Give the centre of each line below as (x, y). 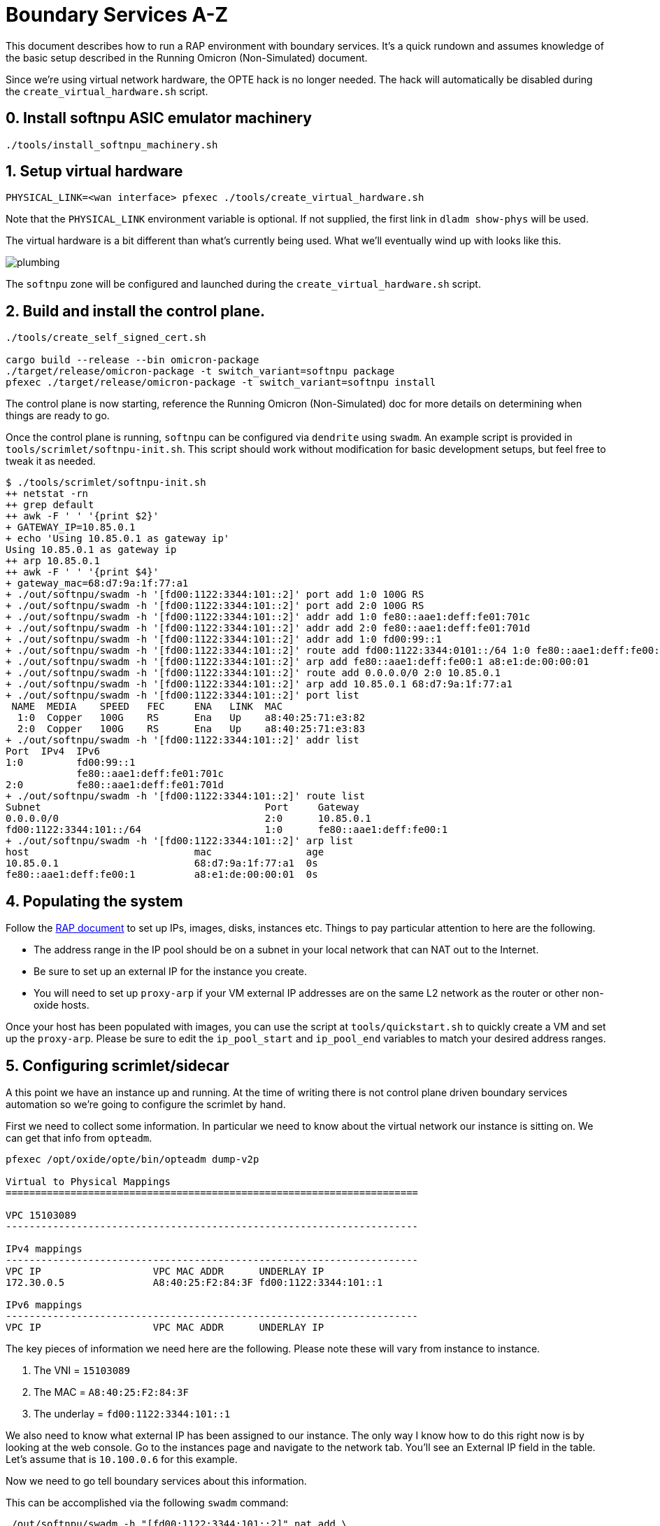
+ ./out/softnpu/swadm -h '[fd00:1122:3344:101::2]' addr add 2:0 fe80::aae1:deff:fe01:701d (268, 628)
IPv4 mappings (44, 1248)
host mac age (165, 852)
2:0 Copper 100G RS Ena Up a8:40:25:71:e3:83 (191, 729)
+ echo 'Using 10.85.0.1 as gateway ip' (118, 539)
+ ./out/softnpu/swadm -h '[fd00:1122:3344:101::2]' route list (186, 796)
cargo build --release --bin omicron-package (132, 360)
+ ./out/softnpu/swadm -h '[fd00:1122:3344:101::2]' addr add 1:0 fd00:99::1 (224, 639)
